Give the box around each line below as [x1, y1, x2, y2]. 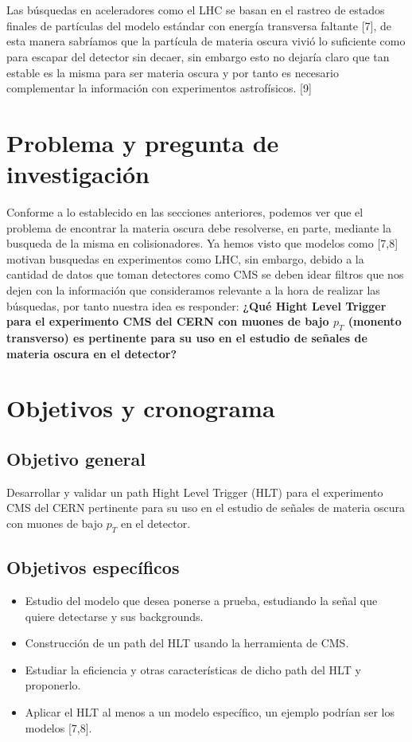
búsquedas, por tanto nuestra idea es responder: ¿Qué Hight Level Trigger [6, 297, 387, 314]
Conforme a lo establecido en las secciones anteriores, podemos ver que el [6, 204, 363, 221]
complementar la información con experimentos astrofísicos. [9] [6, 80, 312, 96]
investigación [6, 158, 150, 190]
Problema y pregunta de [6, 126, 279, 158]
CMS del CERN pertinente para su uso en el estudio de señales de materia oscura [6, 499, 406, 516]
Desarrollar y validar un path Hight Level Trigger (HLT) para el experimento [6, 483, 383, 500]
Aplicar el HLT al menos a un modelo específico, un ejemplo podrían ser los [25, 703, 395, 720]
